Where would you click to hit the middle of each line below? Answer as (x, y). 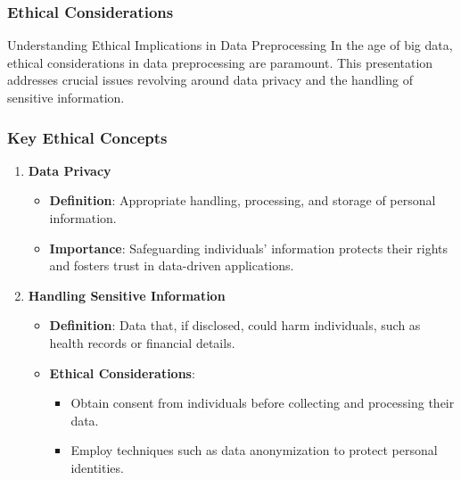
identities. (97, 467)
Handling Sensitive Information (127, 295)
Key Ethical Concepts (87, 137)
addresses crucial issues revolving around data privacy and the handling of (210, 80)
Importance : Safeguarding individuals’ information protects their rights (249, 248)
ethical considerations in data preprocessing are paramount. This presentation (220, 62)
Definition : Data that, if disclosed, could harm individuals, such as (235, 325)
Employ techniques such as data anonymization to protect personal (254, 450)
